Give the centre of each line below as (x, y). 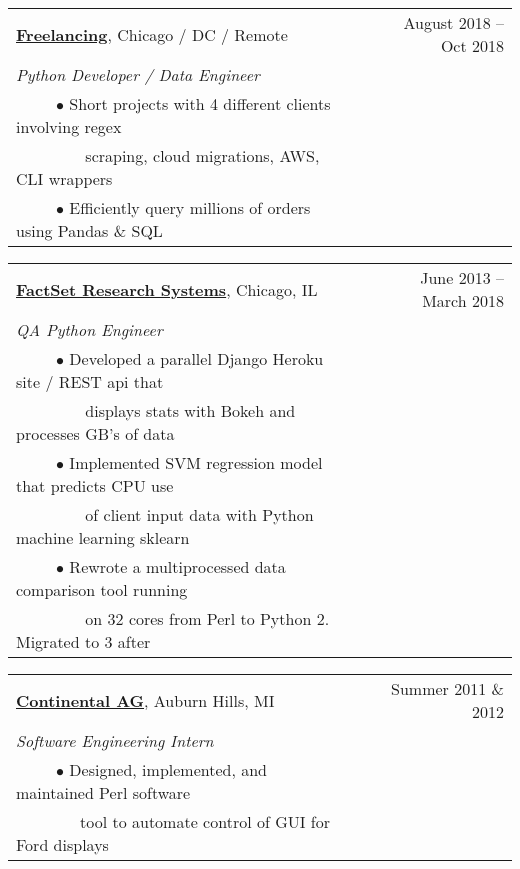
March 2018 (463, 300)
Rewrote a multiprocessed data (177, 566)
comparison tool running (102, 589)
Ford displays (62, 844)
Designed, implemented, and (168, 769)
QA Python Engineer (89, 329)
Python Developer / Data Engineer (138, 74)
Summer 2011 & (447, 688)
